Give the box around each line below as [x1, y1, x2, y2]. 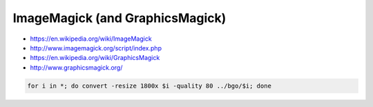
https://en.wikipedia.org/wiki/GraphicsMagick [30, 54, 160, 62]
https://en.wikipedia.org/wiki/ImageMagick [30, 35, 152, 43]
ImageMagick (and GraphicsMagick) [12, 10, 227, 26]
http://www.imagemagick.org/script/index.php [30, 43, 162, 52]
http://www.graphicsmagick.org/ [30, 63, 123, 72]
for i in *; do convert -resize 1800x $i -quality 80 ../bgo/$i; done [27, 81, 272, 90]
